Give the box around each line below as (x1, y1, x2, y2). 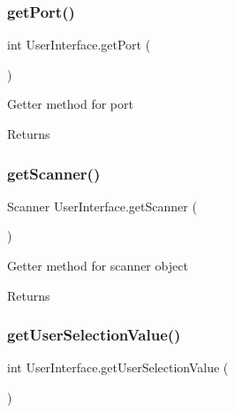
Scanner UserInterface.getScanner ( (7, 196, 197, 215)
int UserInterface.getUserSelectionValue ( (7, 358, 229, 377)
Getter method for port (7, 95, 133, 113)
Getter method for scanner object (7, 256, 188, 274)
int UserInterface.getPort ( (7, 35, 151, 54)
